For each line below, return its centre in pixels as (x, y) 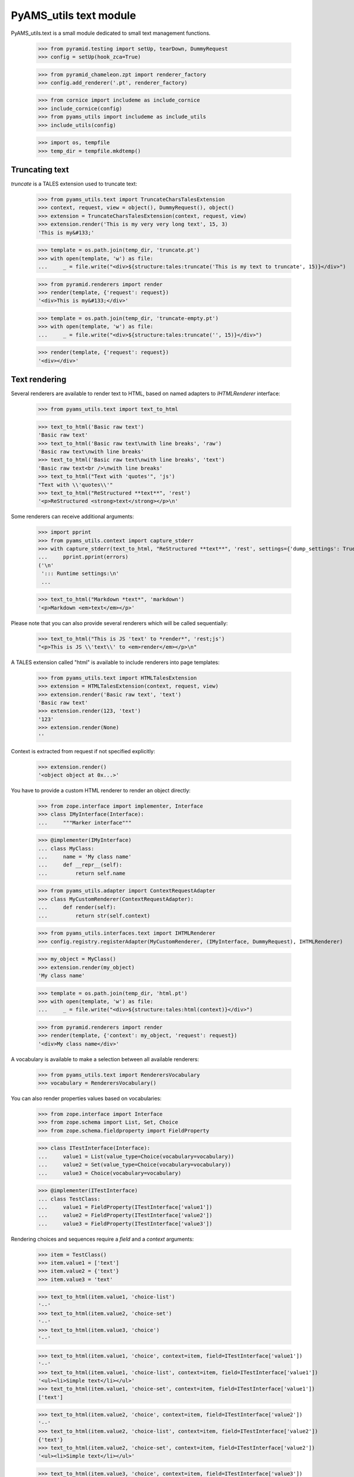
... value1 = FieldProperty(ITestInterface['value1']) (125, 1207)
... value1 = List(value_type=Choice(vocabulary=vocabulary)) (136, 1156)
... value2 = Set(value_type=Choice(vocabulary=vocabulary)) (135, 1165)
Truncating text (40, 170)
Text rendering (39, 380)
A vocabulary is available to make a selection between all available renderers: (105, 1059)
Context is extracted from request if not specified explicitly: (83, 751)
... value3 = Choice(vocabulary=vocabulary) (110, 1173)
